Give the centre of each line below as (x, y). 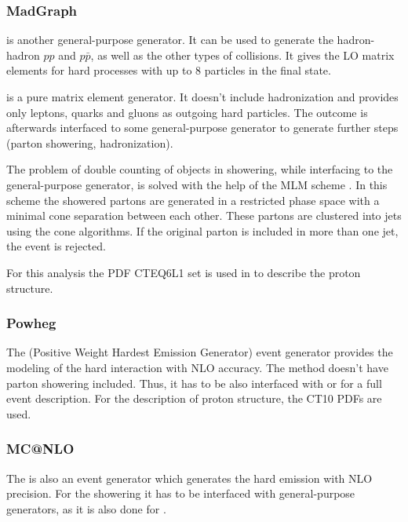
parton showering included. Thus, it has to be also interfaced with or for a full (194, 383)
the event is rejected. (56, 246)
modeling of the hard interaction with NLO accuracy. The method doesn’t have (197, 367)
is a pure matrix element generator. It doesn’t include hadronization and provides (202, 97)
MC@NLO (40, 449)
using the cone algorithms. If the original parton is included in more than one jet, (202, 230)
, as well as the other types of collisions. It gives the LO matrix (242, 55)
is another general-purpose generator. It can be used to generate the (170, 40)
